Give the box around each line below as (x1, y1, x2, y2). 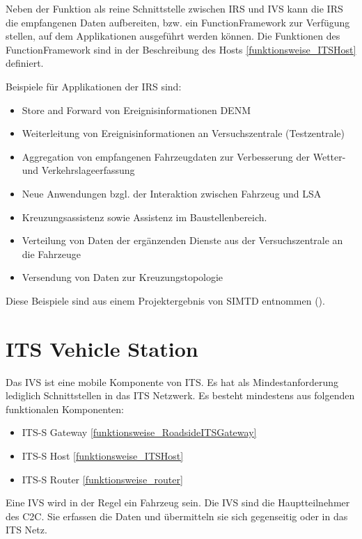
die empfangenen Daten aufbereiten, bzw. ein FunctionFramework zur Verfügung (6, 15, 350, 29)
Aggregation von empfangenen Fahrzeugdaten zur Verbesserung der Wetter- (22, 149, 346, 163)
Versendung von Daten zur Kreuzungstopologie (22, 270, 223, 284)
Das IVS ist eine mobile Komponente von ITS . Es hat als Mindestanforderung (6, 374, 339, 389)
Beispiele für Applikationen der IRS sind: (6, 79, 182, 93)
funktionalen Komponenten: (6, 401, 124, 416)
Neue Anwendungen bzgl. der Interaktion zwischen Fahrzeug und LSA (22, 186, 322, 200)
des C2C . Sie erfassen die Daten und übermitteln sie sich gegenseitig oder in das (6, 508, 348, 523)
